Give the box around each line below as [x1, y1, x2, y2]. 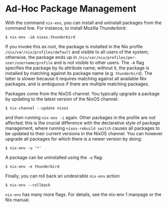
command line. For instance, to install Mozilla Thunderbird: [5, 25, 127, 31]
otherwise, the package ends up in [5, 54, 77, 60]
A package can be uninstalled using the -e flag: [5, 154, 103, 160]
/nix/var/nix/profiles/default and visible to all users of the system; [5, 49, 149, 55]
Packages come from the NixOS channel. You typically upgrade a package [5, 90, 160, 96]
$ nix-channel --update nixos [5, 106, 69, 111]
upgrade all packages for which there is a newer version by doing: [5, 136, 142, 142]
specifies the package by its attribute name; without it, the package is [5, 65, 149, 71]
